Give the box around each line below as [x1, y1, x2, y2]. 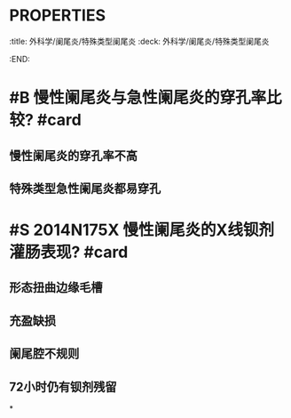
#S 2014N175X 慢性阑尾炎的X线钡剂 [9, 220, 275, 240]
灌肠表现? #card [9, 242, 129, 262]
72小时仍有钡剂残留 [9, 379, 117, 394]
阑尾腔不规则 [9, 346, 80, 361]
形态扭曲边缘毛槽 [9, 280, 103, 295]
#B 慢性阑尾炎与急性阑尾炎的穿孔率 [9, 88, 267, 108]
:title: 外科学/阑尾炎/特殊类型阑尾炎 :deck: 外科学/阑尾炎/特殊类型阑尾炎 [9, 36, 270, 46]
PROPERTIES [9, 5, 106, 26]
